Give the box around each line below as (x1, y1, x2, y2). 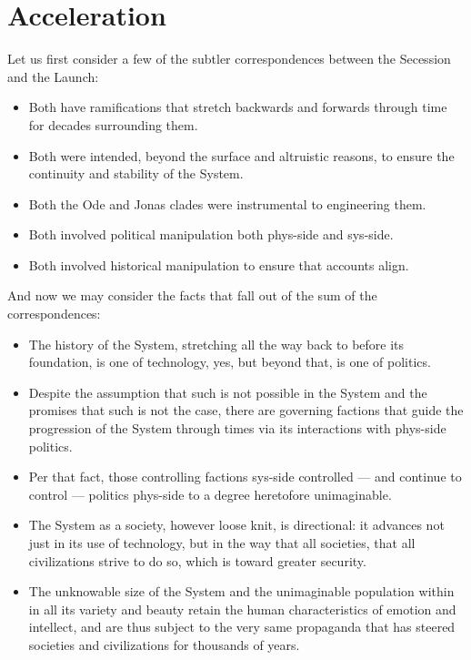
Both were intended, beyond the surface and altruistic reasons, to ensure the (28, 146, 455, 165)
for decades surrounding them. (28, 115, 198, 134)
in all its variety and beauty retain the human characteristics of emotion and (28, 599, 456, 618)
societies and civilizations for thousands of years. (28, 635, 300, 654)
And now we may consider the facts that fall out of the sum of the (7, 286, 377, 305)
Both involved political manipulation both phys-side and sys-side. (28, 225, 394, 244)
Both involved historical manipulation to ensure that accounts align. (28, 255, 409, 274)
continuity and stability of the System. (28, 164, 244, 183)
